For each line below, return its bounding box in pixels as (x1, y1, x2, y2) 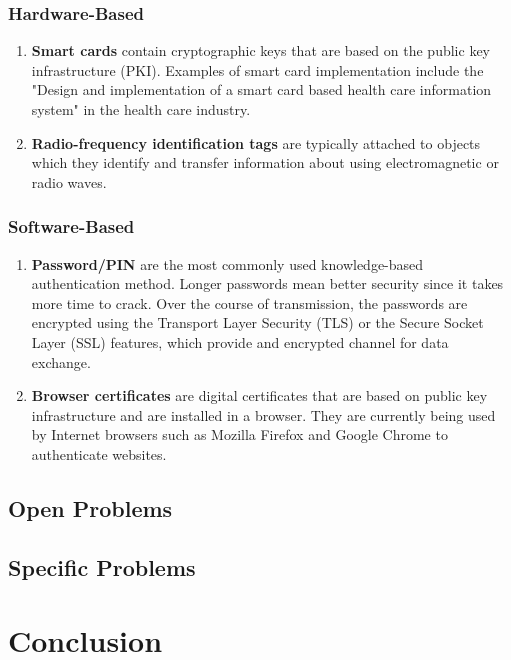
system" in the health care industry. (31, 99, 251, 119)
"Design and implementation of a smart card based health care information (31, 79, 492, 100)
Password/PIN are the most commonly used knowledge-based (31, 253, 424, 274)
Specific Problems (8, 551, 196, 582)
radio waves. (31, 171, 107, 192)
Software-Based (8, 214, 135, 239)
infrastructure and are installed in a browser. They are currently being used (31, 404, 496, 425)
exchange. (31, 351, 91, 372)
